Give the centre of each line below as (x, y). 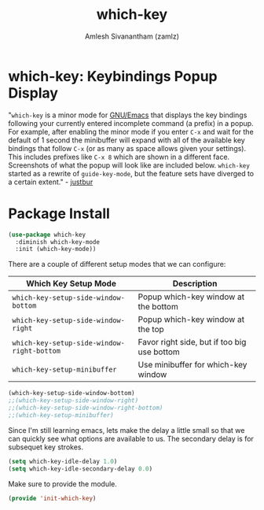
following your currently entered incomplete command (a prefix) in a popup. (131, 123)
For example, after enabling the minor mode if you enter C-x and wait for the (131, 131)
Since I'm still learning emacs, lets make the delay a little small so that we (126, 430)
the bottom (158, 307)
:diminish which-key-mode (58, 242)
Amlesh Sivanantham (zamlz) (132, 36)
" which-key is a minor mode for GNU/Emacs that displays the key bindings (128, 115)
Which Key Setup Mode (71, 283)
